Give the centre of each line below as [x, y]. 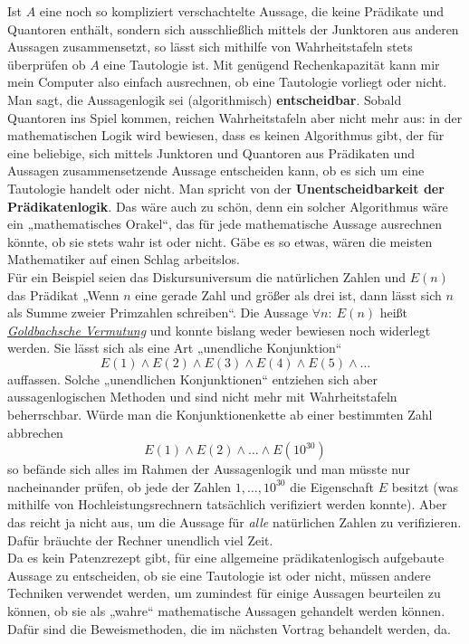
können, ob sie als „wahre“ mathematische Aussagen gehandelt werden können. [226, 611]
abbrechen [35, 432]
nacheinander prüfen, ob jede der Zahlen [120, 486]
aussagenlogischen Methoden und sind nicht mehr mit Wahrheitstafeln [202, 397]
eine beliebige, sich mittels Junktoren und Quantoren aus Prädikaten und [211, 152]
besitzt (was [425, 486]
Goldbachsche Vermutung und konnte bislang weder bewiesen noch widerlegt [219, 330]
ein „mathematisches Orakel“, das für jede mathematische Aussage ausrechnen [225, 224]
